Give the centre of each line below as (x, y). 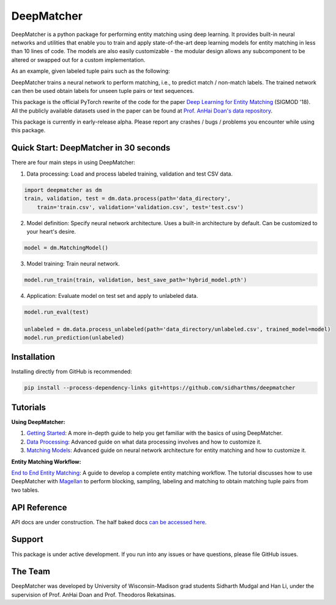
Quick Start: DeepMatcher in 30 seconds (91, 148)
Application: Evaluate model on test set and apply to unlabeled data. (112, 295)
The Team (31, 572)
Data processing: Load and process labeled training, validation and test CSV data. (129, 174)
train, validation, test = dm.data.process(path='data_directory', (128, 199)
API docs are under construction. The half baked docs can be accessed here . (109, 522)
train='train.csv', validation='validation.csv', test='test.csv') (140, 207)
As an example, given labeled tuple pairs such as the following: (91, 71)
